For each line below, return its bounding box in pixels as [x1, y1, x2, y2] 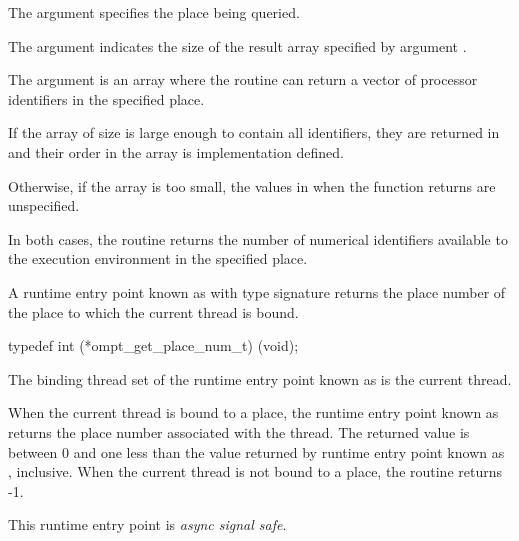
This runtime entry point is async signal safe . [8, 514, 287, 535]
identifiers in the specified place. [8, 88, 205, 109]
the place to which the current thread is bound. [8, 301, 299, 322]
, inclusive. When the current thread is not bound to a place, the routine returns [8, 461, 503, 482]
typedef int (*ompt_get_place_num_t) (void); [8, 335, 299, 356]
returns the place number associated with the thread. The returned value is [8, 421, 470, 442]
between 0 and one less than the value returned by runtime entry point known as [8, 441, 505, 462]
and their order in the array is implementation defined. [8, 141, 344, 162]
